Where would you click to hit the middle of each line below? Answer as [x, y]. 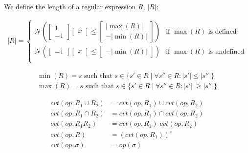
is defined [222, 31]
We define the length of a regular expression [70, 6]
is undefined [226, 51]
